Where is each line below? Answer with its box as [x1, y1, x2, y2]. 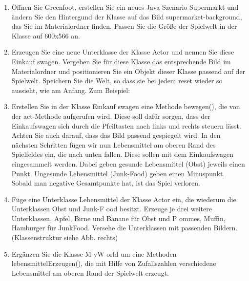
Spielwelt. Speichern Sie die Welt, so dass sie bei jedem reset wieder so [11, 75, 223, 86]
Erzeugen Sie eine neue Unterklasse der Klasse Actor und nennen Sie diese [11, 47, 234, 57]
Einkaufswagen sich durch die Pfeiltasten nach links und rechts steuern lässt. [11, 120, 241, 131]
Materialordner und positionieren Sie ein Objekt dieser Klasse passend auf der [11, 66, 246, 76]
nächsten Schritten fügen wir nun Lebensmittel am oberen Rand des [11, 139, 216, 150]
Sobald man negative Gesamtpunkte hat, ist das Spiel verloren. [11, 178, 200, 188]
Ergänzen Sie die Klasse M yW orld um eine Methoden [11, 248, 177, 259]
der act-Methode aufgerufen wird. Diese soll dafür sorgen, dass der [11, 111, 210, 121]
